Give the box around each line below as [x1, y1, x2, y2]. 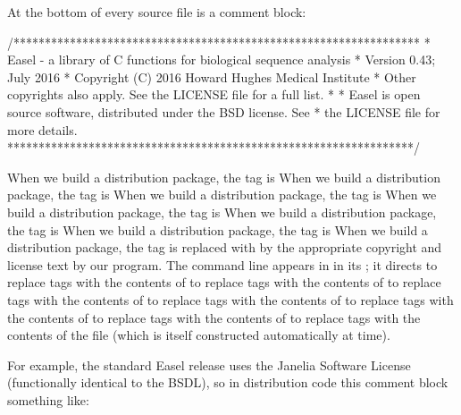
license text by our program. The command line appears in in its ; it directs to [7, 255, 438, 274]
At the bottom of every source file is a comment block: [7, 3, 306, 21]
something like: [7, 390, 89, 409]
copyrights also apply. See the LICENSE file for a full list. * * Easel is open [7, 85, 421, 104]
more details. [7, 120, 78, 139]
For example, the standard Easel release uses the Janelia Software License [7, 355, 411, 374]
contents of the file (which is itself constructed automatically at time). [7, 326, 390, 344]
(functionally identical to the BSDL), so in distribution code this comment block [7, 373, 448, 392]
